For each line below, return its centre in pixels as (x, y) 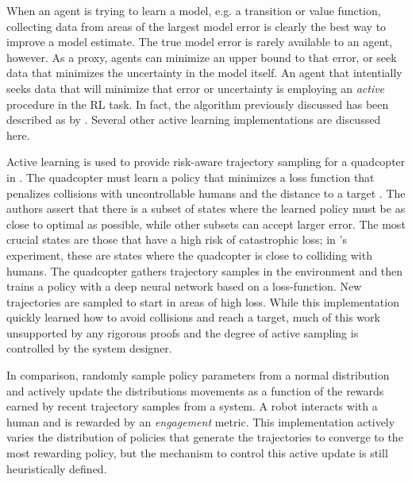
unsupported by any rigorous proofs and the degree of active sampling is (183, 332)
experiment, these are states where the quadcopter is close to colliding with (189, 254)
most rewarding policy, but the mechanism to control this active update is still (197, 453)
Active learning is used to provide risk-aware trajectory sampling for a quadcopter (206, 162)
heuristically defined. (57, 468)
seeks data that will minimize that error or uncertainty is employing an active (196, 88)
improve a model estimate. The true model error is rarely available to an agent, (200, 42)
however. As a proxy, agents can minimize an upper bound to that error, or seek (202, 57)
